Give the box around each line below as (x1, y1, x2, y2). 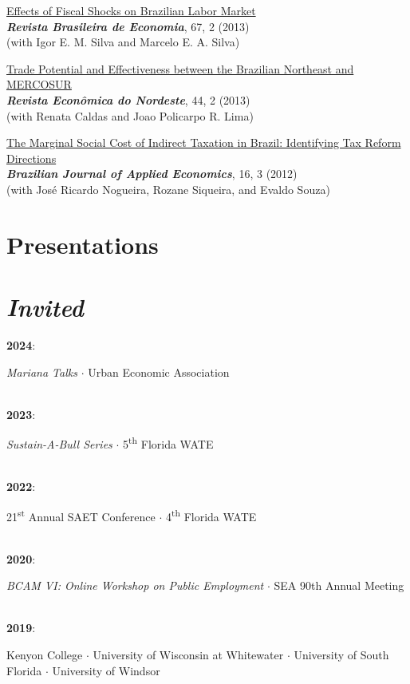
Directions (6, 149, 57, 166)
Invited (6, 291, 84, 324)
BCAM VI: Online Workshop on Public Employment (6, 577, 264, 594)
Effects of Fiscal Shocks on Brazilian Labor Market (6, 2, 256, 18)
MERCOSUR (6, 76, 72, 93)
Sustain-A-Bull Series (6, 436, 112, 453)
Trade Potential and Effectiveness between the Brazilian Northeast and (6, 60, 354, 77)
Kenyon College (6, 646, 83, 663)
